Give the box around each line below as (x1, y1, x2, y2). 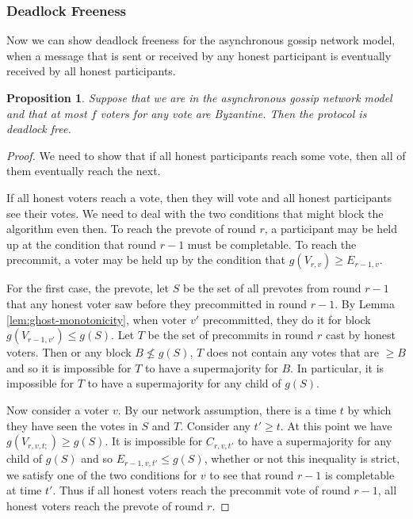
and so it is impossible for (6, 359, 132, 376)
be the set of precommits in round (147, 326, 314, 343)
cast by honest (325, 326, 396, 343)
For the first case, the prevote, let (6, 280, 170, 296)
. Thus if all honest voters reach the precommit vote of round (52, 482, 350, 498)
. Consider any (180, 417, 250, 433)
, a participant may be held (264, 220, 398, 237)
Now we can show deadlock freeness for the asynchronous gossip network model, (6, 32, 396, 48)
